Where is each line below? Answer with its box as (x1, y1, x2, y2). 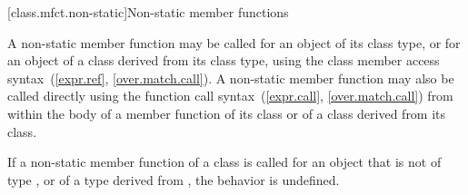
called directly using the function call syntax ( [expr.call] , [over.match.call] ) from (7, 86, 453, 105)
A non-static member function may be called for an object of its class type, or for (7, 33, 461, 52)
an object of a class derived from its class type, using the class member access (7, 51, 440, 70)
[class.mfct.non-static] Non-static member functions (7, 3, 289, 21)
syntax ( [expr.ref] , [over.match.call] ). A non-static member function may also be (7, 68, 454, 87)
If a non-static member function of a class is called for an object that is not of (7, 152, 442, 171)
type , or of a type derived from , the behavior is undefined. (7, 170, 340, 189)
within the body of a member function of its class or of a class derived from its (7, 103, 446, 122)
